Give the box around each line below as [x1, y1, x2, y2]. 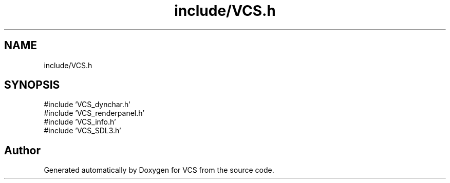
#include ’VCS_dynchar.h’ [44, 100, 130, 109]
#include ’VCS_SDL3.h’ [44, 126, 121, 135]
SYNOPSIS [4, 78, 60, 92]
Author [4, 144, 41, 157]
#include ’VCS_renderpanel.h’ [44, 109, 144, 118]
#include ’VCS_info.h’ [44, 117, 116, 127]
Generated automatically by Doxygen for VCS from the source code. [44, 166, 274, 175]
